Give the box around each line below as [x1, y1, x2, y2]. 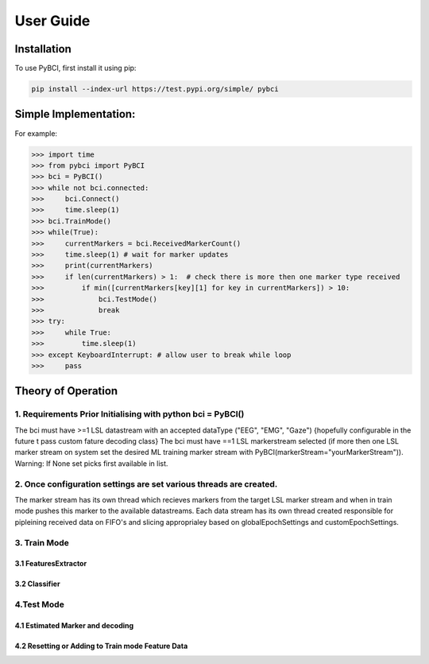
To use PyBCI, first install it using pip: [14, 64, 137, 73]
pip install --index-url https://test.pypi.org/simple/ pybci [31, 84, 279, 94]
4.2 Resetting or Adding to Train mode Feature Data [14, 641, 188, 650]
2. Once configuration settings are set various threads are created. [14, 478, 278, 489]
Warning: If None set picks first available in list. [14, 458, 168, 468]
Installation [14, 42, 71, 56]
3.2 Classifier [14, 579, 60, 588]
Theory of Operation [14, 384, 118, 398]
